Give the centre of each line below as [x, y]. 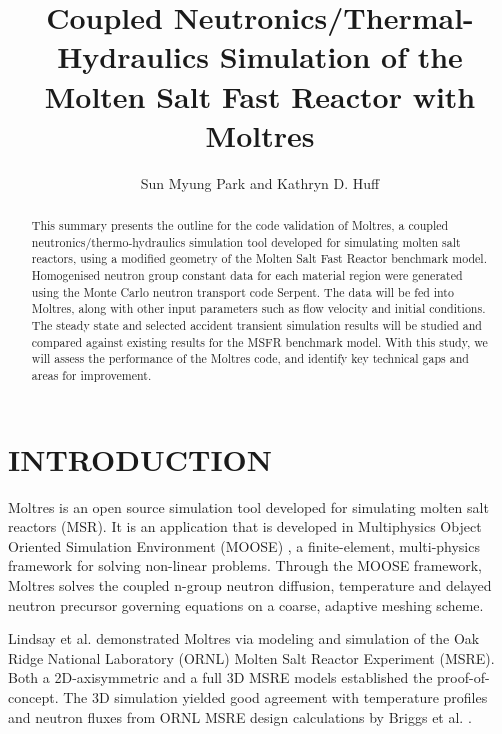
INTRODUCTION [140, 458]
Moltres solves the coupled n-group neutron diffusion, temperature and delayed [250, 584]
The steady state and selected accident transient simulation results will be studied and [256, 325]
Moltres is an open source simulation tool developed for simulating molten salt [248, 506]
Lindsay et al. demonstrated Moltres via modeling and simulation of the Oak [244, 638]
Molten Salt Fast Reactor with [260, 95]
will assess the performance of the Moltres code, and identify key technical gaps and [250, 358]
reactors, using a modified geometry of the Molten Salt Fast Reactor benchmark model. [259, 258]
